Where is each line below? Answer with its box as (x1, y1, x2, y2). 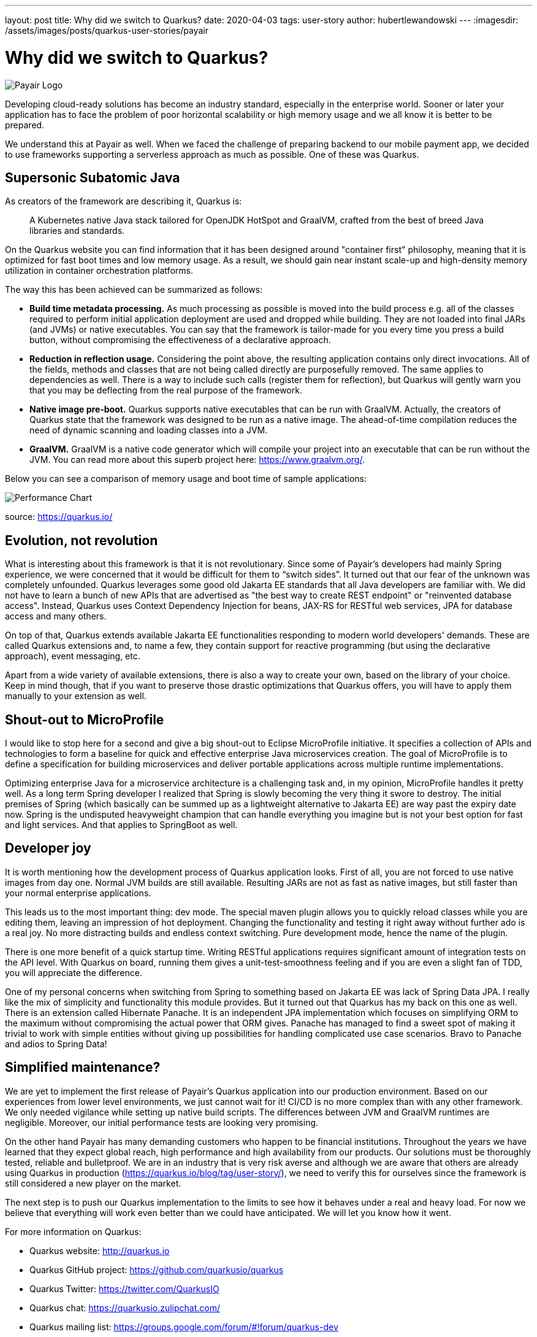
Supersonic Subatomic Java (5, 169, 180, 185)
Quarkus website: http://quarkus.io (29, 1245, 170, 1256)
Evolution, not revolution (5, 532, 158, 548)
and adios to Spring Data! (5, 1038, 107, 1049)
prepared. (5, 119, 45, 130)
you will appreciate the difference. (5, 967, 142, 978)
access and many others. (5, 611, 107, 622)
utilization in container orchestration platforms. (5, 265, 193, 276)
